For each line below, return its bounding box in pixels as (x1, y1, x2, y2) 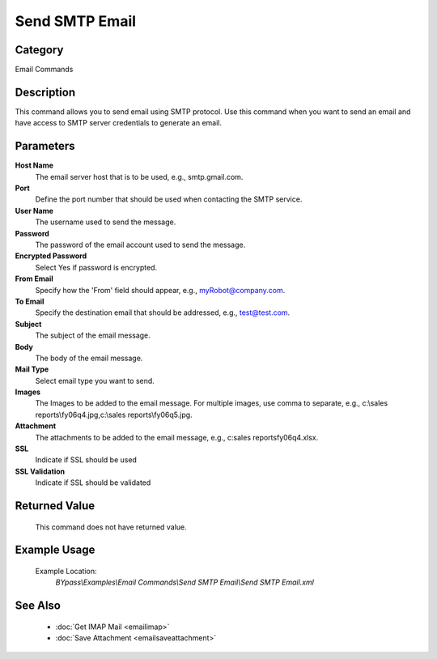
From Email (15, 274, 53, 283)
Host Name (15, 160, 54, 170)
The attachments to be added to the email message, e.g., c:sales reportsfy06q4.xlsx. (35, 432, 319, 442)
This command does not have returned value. (35, 522, 187, 532)
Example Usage (15, 543, 95, 557)
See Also (15, 599, 61, 613)
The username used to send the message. (35, 217, 176, 227)
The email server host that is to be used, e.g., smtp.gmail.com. (35, 172, 244, 181)
